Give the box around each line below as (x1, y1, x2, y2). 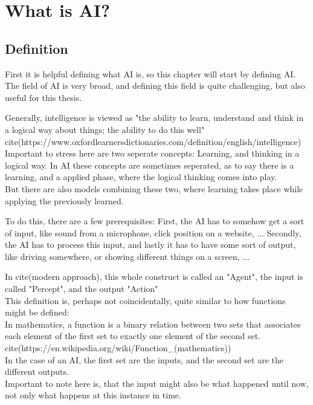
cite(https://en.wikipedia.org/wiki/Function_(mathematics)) (5, 342, 231, 354)
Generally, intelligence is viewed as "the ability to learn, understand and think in (5, 111, 304, 124)
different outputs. (5, 365, 69, 378)
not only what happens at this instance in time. (5, 389, 181, 401)
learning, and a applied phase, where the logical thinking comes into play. (5, 170, 277, 183)
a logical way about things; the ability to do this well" (5, 123, 205, 135)
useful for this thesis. (5, 91, 82, 103)
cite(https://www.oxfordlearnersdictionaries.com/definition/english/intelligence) (5, 135, 302, 147)
